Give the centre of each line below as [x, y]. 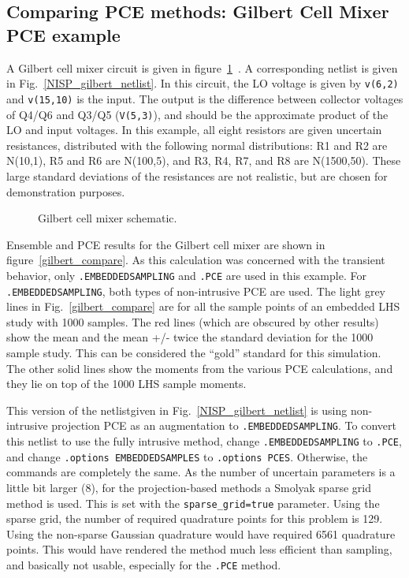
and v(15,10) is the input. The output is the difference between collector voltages [205, 98]
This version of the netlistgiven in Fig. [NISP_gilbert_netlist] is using [177, 410]
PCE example [63, 34]
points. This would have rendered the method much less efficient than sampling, [199, 549]
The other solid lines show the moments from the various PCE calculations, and [200, 368]
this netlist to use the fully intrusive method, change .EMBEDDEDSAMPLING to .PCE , [204, 441]
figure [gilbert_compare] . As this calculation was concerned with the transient [196, 260]
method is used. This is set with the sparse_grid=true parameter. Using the [193, 503]
